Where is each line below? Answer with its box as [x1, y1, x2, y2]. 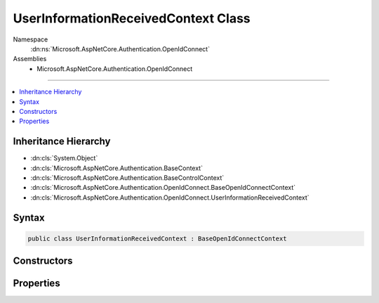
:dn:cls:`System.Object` [30, 154, 98, 162]
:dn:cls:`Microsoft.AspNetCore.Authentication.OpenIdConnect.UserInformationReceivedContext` [30, 193, 310, 202]
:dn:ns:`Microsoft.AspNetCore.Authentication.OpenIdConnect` [30, 44, 211, 53]
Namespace [13, 35, 48, 44]
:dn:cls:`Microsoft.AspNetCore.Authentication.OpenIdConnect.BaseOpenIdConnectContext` [30, 183, 296, 192]
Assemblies [13, 55, 47, 63]
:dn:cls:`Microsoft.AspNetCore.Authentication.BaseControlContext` [30, 173, 225, 182]
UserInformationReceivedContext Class [13, 11, 251, 26]
